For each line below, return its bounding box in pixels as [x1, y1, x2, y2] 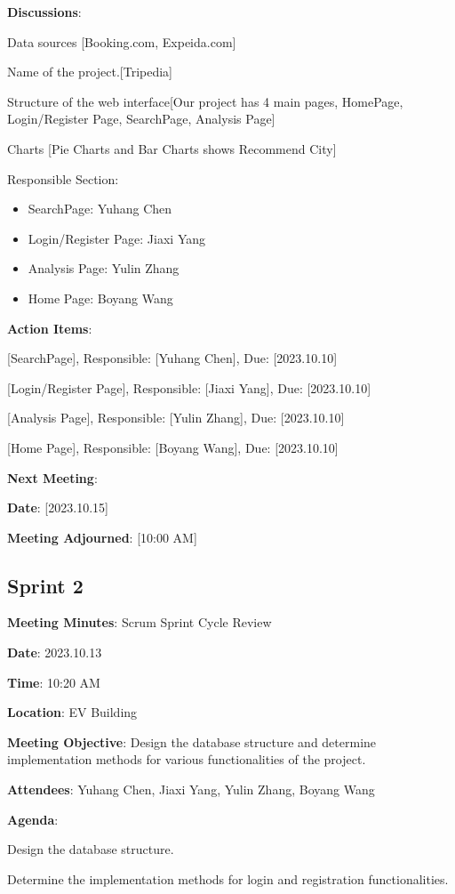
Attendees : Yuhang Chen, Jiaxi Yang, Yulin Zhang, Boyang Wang [7, 780, 375, 799]
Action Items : [7, 318, 92, 337]
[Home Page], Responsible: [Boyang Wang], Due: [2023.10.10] [7, 438, 339, 456]
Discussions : [7, 3, 82, 20]
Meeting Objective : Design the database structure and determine [7, 732, 377, 751]
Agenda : [7, 809, 59, 828]
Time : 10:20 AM [7, 673, 100, 691]
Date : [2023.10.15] [7, 498, 108, 517]
